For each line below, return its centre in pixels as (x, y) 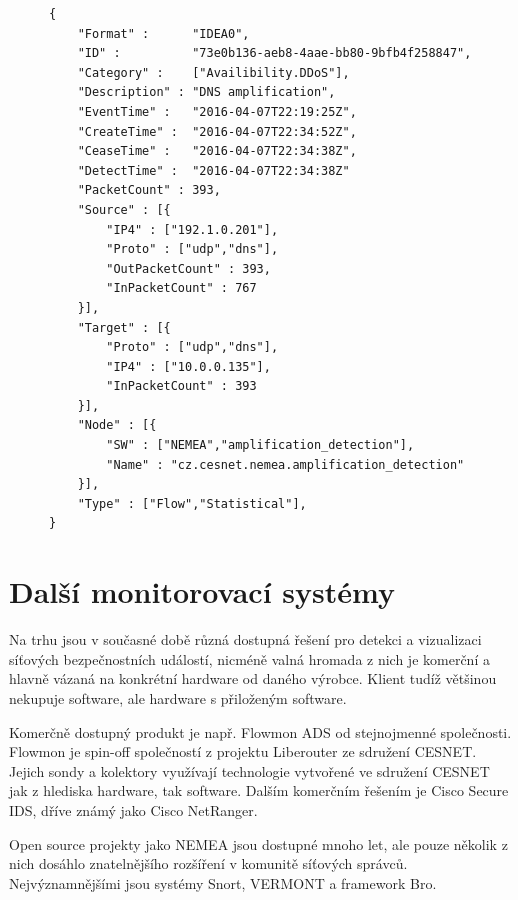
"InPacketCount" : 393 (181, 386)
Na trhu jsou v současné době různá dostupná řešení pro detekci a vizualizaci (245, 639)
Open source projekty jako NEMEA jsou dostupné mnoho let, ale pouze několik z (258, 843)
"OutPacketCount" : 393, (188, 268)
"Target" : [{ (124, 327)
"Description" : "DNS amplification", (206, 92)
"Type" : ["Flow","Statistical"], (192, 503)
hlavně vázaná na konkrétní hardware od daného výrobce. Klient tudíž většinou (253, 678)
